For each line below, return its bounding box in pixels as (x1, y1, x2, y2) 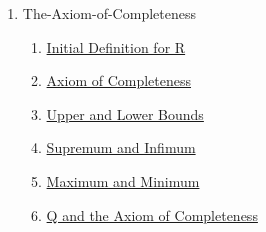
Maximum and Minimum (46, 170, 200, 191)
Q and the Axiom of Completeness (46, 204, 258, 225)
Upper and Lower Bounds (46, 103, 204, 124)
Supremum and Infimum (46, 137, 196, 158)
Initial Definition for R (46, 36, 186, 57)
